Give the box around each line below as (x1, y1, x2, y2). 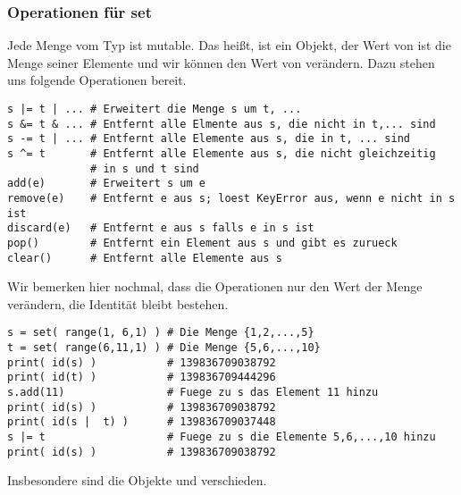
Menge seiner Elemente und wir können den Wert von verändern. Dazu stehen (7, 53, 435, 71)
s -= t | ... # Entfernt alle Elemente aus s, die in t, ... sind (7, 132, 411, 146)
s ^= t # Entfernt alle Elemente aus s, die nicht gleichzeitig (7, 147, 436, 160)
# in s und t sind (90, 162, 199, 175)
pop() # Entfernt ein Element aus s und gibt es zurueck (7, 236, 398, 249)
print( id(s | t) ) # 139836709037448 (7, 415, 276, 429)
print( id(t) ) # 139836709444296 (7, 371, 276, 384)
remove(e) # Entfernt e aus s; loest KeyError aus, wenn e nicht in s (7, 191, 456, 205)
